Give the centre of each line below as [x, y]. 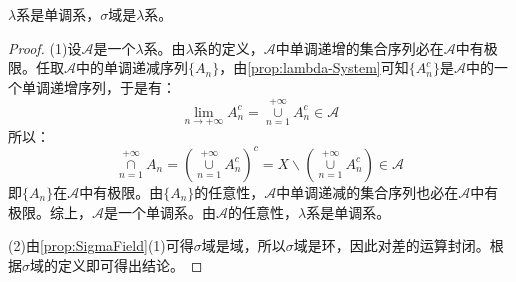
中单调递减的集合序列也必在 [367, 191]
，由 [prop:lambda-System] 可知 [314, 67]
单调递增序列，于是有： [98, 86]
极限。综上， [50, 211]
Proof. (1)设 [45, 47]
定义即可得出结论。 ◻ [130, 264]
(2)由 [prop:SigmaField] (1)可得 [101, 245]
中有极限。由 [121, 191]
